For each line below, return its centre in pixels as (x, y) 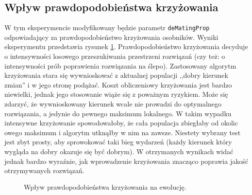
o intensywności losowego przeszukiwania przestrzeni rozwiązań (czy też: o (115, 56)
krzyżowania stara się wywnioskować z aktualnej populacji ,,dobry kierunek (116, 75)
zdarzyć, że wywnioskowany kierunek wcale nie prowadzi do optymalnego (113, 104)
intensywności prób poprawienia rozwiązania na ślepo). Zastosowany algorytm (120, 65)
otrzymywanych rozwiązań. (44, 170)
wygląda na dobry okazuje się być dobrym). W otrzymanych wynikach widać (119, 151)
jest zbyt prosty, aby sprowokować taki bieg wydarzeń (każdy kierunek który (118, 142)
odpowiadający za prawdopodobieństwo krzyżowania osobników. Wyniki (111, 37)
